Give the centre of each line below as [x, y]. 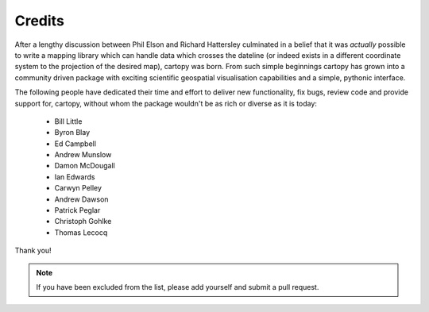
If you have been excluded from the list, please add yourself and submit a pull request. [178, 287]
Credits [40, 21]
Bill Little [68, 121]
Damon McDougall [85, 166]
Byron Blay [72, 133]
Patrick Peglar [77, 210]
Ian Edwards [75, 177]
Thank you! [33, 251]
